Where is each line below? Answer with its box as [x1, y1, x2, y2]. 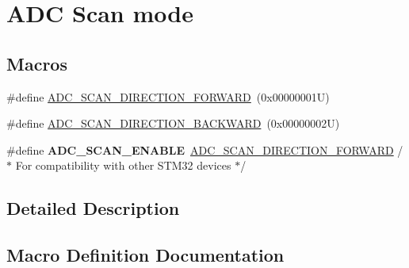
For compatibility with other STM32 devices [15, 157, 231, 174]
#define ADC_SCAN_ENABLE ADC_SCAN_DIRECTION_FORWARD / [6, 141, 403, 158]
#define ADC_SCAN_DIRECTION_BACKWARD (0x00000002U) [6, 115, 340, 132]
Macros [6, 51, 67, 75]
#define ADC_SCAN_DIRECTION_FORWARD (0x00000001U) [6, 88, 330, 105]
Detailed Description [6, 196, 180, 220]
